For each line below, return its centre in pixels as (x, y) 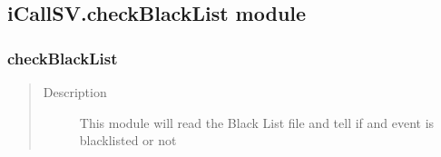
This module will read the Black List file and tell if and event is (257, 122)
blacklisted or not (128, 140)
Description (75, 92)
